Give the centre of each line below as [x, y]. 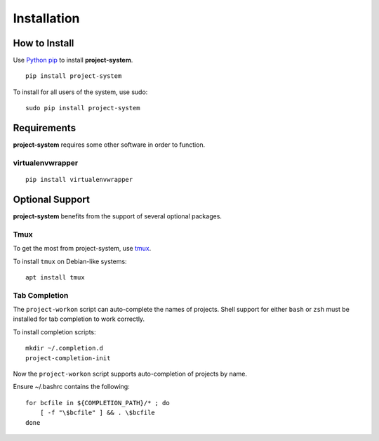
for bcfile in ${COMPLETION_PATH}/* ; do [98, 403]
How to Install [44, 43]
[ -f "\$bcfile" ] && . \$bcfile [98, 413]
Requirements [45, 128]
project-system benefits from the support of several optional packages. [118, 216]
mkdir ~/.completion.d [65, 348]
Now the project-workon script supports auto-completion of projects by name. [130, 374]
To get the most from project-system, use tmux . [82, 249]
